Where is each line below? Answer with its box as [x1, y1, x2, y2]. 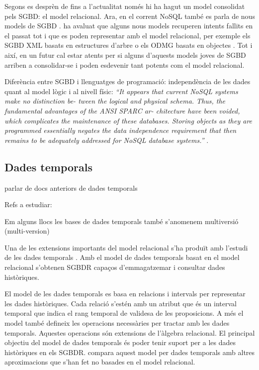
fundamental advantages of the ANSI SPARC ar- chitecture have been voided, [4, 105, 240, 116]
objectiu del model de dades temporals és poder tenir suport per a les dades [4, 337, 236, 348]
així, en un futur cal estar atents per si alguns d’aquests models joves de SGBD [4, 49, 246, 60]
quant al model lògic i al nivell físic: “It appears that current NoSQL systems [4, 86, 238, 96]
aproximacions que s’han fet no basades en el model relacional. [4, 357, 195, 367]
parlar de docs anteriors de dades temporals [4, 182, 138, 193]
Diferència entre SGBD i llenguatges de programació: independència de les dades [4, 76, 251, 87]
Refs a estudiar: [4, 199, 52, 210]
